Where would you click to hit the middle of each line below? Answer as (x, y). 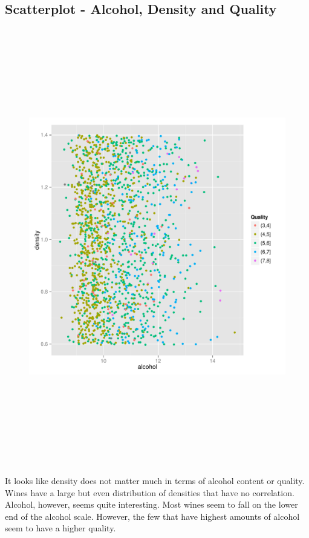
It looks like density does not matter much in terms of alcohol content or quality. (155, 480)
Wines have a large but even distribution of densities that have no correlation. (150, 492)
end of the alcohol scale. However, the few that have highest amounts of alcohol (152, 516)
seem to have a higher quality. (60, 528)
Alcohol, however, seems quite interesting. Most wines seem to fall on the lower (151, 504)
